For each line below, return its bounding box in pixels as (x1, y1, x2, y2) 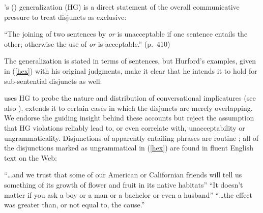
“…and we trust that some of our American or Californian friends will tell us (4, 169, 242, 180)
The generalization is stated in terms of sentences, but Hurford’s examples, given (4, 55, 256, 66)
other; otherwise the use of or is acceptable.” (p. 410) (4, 38, 170, 49)
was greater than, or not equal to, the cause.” (4, 199, 145, 210)
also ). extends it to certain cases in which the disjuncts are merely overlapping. (4, 102, 253, 113)
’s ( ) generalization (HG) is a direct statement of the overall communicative (4, 2, 240, 12)
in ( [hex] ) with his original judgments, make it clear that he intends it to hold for (4, 65, 257, 76)
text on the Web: (4, 152, 57, 163)
